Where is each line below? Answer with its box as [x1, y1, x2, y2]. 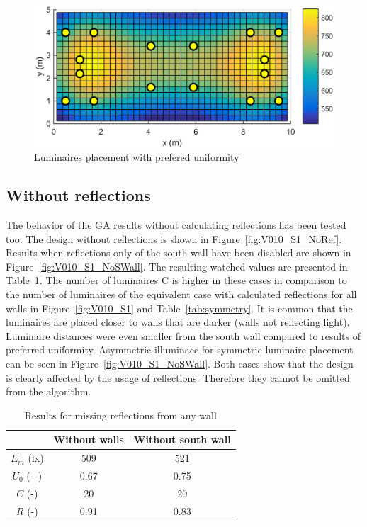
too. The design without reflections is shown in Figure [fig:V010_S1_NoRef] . [6, 231, 342, 246]
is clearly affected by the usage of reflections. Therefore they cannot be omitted [6, 370, 350, 385]
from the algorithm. [6, 384, 91, 399]
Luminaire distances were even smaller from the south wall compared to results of [6, 328, 361, 343]
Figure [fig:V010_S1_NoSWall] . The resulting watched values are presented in [6, 259, 348, 273]
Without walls [53, 432, 124, 447]
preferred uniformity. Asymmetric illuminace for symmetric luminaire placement [6, 342, 354, 357]
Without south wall [133, 432, 231, 447]
